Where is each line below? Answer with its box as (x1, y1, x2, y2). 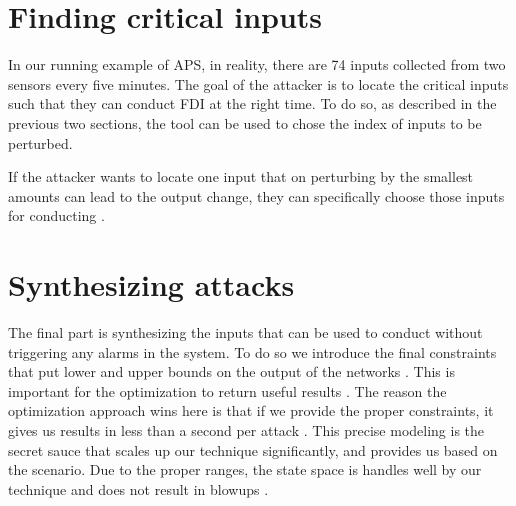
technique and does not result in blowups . (8, 478, 269, 499)
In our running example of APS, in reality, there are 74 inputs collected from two (8, 54, 506, 75)
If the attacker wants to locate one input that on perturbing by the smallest (8, 166, 474, 187)
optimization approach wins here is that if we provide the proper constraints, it (8, 400, 494, 421)
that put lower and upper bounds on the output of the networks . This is (8, 361, 455, 382)
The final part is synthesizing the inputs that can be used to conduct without (8, 322, 483, 342)
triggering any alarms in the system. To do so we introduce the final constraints (8, 341, 497, 362)
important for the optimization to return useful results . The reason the (8, 380, 447, 401)
